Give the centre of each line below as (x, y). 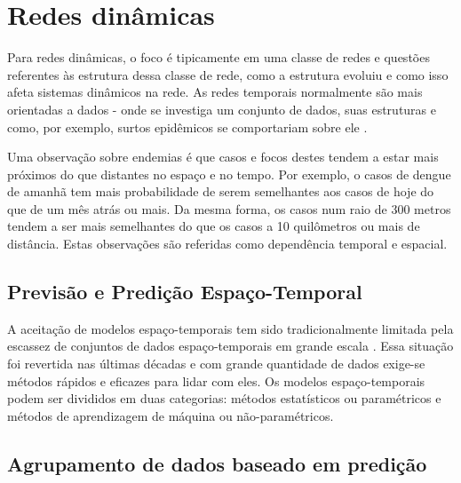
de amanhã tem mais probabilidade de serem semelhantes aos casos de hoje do (221, 191)
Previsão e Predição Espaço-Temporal (185, 292)
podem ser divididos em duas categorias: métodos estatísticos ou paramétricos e (224, 398)
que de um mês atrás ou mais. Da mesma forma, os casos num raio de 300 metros (229, 208)
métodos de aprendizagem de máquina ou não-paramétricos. (171, 415)
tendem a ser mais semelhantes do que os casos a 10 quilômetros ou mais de (214, 226)
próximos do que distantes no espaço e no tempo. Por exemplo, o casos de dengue (229, 174)
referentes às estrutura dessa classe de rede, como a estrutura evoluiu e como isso (228, 74)
